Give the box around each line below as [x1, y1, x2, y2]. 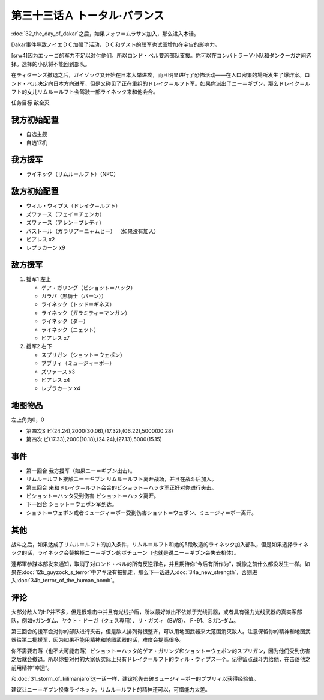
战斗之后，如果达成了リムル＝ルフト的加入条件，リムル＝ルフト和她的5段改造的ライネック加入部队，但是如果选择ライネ [11, 540, 309, 548]
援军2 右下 [26, 343, 52, 350]
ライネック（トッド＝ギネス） [41, 301, 115, 308]
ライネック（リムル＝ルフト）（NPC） [26, 170, 119, 178]
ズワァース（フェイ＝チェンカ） [26, 210, 105, 217]
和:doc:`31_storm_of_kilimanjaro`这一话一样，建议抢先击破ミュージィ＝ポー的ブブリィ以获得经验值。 [11, 675, 259, 682]
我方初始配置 [11, 115, 59, 125]
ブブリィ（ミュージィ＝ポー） [41, 360, 115, 367]
